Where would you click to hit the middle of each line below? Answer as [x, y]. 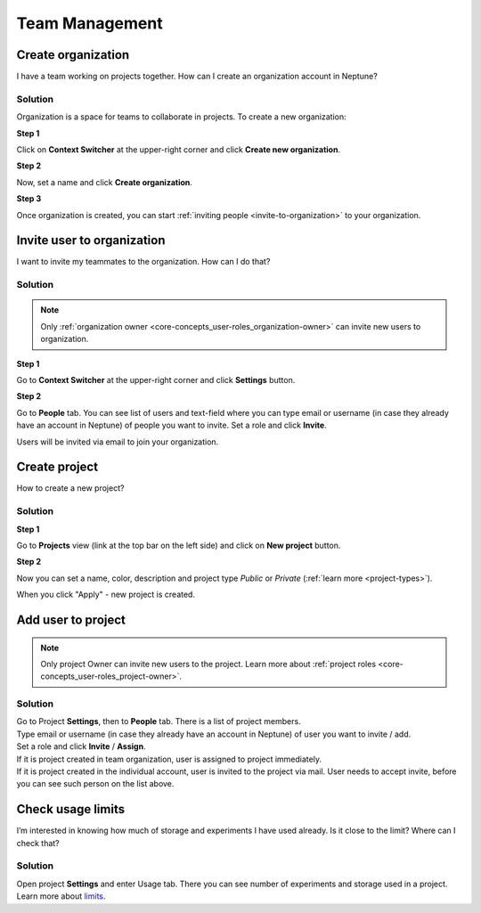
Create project [57, 467]
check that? [38, 843]
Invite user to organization [91, 240]
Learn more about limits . [61, 896]
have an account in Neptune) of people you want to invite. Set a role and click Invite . [171, 425]
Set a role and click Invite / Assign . [81, 746]
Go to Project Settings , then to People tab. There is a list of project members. [159, 721]
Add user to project [71, 620]
